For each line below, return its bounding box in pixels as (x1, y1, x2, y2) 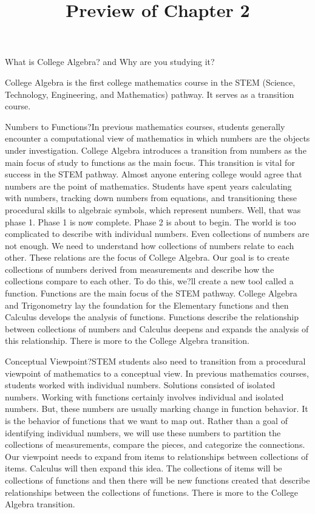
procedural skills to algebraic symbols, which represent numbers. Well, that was (5, 203, 301, 216)
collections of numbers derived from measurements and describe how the (5, 262, 274, 275)
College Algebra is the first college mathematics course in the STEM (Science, (5, 75, 296, 88)
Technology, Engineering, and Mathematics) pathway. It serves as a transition (5, 87, 294, 100)
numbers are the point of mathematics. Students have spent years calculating (5, 179, 292, 192)
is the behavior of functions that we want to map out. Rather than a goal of (5, 414, 288, 427)
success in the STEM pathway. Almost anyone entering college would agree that (5, 168, 302, 180)
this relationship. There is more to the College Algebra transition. (5, 334, 250, 347)
